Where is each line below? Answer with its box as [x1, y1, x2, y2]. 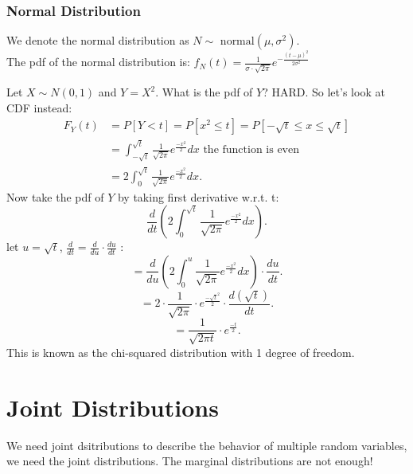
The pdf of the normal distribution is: [6, 53, 190, 70]
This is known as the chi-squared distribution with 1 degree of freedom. [6, 343, 355, 360]
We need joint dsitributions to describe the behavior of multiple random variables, [6, 437, 407, 453]
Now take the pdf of [6, 188, 104, 205]
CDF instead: [6, 99, 72, 116]
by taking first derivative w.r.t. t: [117, 188, 279, 205]
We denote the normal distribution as [6, 32, 189, 49]
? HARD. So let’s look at [263, 84, 385, 100]
